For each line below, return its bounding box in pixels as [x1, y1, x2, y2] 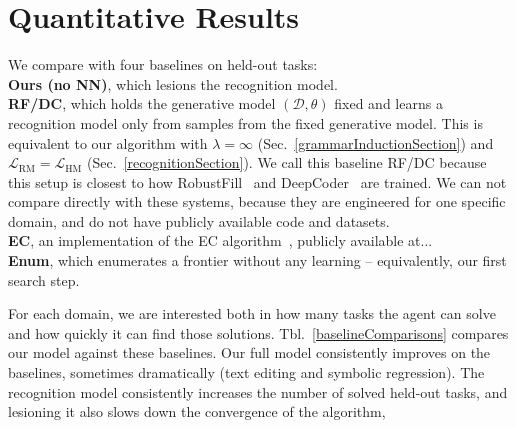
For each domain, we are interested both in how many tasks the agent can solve [8, 303, 496, 324]
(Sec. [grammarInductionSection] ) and [257, 132, 494, 153]
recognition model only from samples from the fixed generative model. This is [8, 112, 483, 133]
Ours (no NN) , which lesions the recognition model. [8, 73, 338, 94]
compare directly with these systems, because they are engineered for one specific [8, 191, 506, 212]
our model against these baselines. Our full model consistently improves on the [8, 342, 491, 363]
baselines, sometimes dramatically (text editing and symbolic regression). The [8, 362, 485, 383]
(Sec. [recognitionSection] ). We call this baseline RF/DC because [86, 152, 487, 173]
